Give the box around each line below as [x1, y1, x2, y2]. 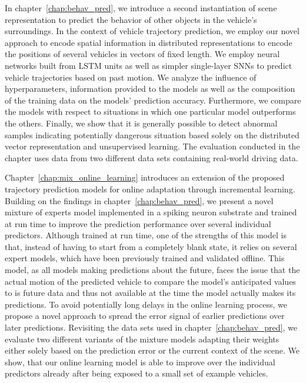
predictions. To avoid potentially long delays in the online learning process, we [5, 298, 287, 310]
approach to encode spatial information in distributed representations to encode [5, 36, 292, 48]
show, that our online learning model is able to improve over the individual [5, 355, 275, 368]
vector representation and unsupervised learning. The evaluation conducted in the [5, 140, 300, 152]
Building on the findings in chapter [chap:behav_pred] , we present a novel [5, 194, 274, 207]
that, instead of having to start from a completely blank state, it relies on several [5, 240, 297, 252]
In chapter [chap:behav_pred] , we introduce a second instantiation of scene [5, 2, 277, 14]
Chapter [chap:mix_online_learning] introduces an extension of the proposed [5, 171, 285, 184]
